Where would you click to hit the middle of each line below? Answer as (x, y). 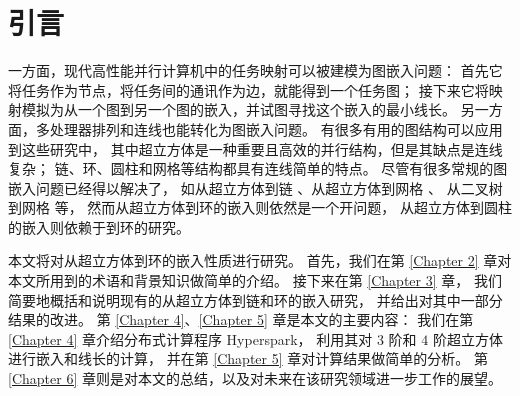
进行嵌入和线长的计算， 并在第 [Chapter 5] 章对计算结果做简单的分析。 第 (248, 358)
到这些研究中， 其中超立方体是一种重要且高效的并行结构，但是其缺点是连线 (255, 148)
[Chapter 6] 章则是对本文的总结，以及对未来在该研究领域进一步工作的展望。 (255, 378)
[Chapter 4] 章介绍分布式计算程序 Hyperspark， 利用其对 (190, 338)
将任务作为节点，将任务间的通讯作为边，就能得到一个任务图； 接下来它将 (248, 89)
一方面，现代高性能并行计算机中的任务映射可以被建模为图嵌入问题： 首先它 (255, 70)
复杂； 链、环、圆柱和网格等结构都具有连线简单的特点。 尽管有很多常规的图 (258, 168)
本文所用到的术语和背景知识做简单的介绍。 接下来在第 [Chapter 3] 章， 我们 (255, 280)
